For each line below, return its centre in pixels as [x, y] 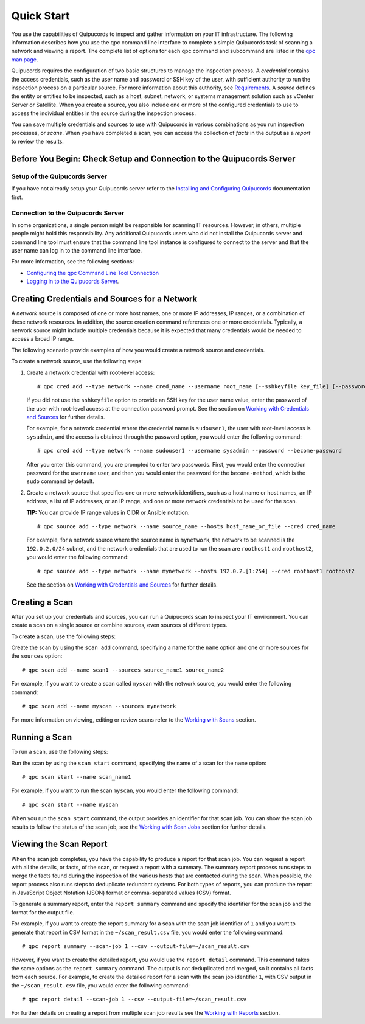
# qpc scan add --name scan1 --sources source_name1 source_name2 [123, 670]
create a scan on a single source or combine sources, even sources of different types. [119, 625]
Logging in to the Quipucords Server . [73, 281]
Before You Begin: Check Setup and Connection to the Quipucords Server [153, 159]
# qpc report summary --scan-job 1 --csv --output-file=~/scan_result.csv [136, 946]
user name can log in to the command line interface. [77, 251]
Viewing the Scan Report [59, 844]
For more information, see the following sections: [73, 262]
